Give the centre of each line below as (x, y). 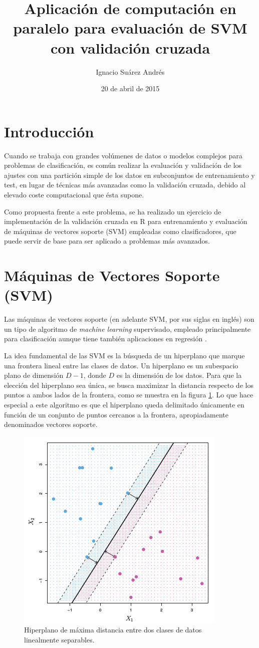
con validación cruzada (130, 47)
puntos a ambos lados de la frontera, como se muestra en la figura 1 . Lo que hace (129, 395)
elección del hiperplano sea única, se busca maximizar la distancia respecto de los (129, 385)
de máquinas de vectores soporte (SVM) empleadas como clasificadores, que (120, 231)
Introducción (49, 131)
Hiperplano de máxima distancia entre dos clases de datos (113, 630)
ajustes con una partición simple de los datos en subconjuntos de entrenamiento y (129, 175)
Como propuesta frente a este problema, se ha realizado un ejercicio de (113, 211)
